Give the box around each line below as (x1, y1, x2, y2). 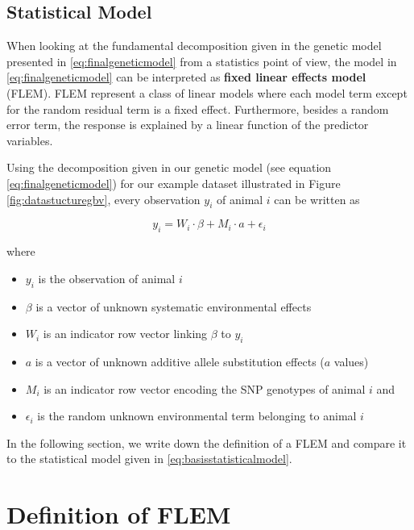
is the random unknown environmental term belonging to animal (37, 407, 357, 424)
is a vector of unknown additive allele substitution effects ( (35, 353, 325, 369)
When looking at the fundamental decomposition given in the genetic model (6, 37, 382, 54)
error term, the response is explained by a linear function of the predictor (6, 116, 369, 133)
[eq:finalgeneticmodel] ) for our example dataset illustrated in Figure (6, 174, 341, 191)
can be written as (274, 190, 360, 207)
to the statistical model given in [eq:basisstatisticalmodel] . (6, 450, 292, 467)
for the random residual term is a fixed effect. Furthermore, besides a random (6, 100, 389, 117)
